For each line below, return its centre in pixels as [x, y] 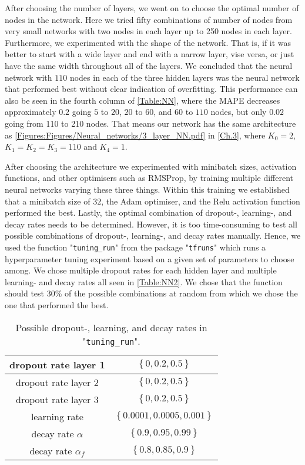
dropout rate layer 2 [57, 382]
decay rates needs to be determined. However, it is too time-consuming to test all [151, 224]
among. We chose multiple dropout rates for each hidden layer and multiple [141, 270]
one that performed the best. [57, 304]
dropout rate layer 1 [57, 364]
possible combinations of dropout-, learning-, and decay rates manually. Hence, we [153, 235]
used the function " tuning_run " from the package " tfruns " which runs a [135, 247]
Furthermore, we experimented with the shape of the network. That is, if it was [148, 42]
